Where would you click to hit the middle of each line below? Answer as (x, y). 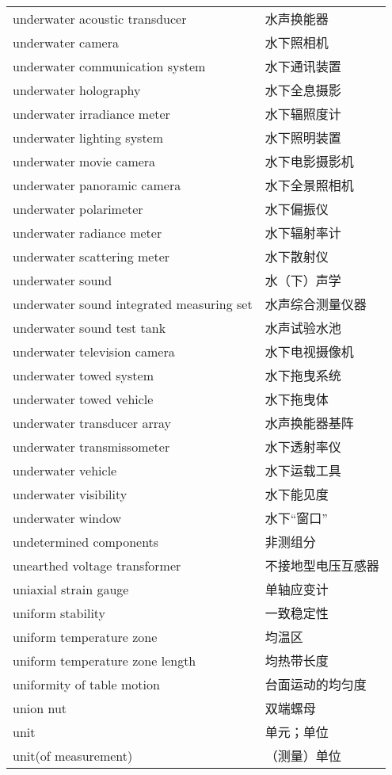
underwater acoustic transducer (100, 18)
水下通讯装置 (303, 66)
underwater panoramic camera (97, 185)
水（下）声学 (303, 280)
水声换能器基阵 (309, 423)
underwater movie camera (84, 161)
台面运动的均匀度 (316, 684)
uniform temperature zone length (105, 660)
